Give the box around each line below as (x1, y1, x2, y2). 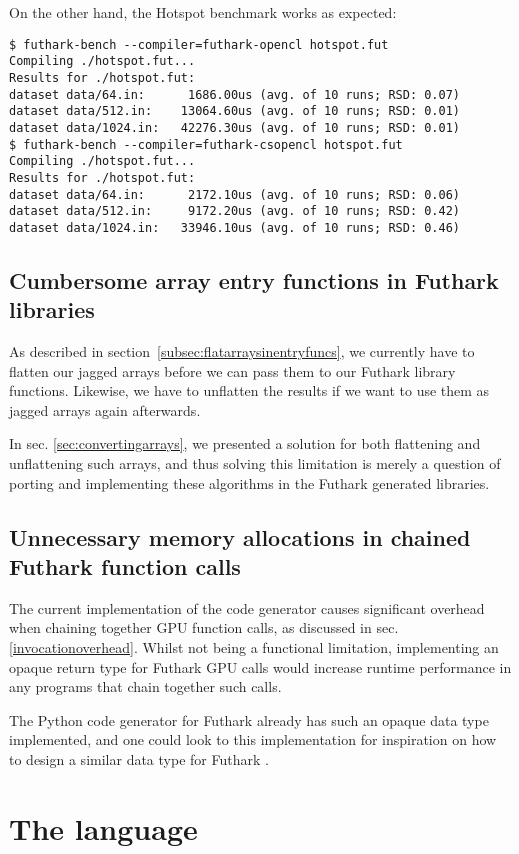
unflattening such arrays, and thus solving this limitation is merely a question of (9, 453, 501, 474)
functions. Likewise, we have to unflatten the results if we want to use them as (9, 380, 490, 401)
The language (9, 807, 198, 848)
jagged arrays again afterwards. (9, 399, 201, 420)
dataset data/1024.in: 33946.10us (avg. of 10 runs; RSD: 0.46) (9, 220, 461, 235)
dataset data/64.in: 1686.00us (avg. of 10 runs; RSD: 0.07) (9, 87, 461, 102)
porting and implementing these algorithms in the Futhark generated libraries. (9, 472, 490, 493)
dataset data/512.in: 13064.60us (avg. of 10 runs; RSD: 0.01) (9, 104, 461, 119)
